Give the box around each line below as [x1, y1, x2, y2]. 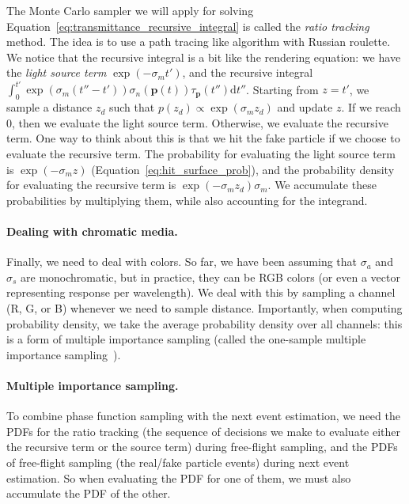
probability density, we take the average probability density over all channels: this [6, 315, 403, 332]
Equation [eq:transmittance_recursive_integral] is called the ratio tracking [6, 17, 369, 34]
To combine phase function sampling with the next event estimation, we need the [6, 407, 400, 424]
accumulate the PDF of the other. [6, 485, 171, 502]
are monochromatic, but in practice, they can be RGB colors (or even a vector [21, 268, 400, 285]
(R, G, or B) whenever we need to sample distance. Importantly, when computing [6, 300, 403, 316]
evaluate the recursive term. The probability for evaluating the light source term [6, 146, 396, 162]
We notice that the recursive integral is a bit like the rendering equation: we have [6, 48, 401, 65]
